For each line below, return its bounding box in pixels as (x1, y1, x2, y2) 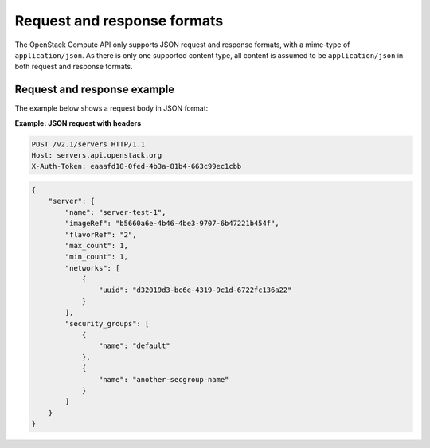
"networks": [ (64, 263, 120, 272)
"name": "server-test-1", (64, 208, 166, 216)
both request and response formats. (14, 62, 133, 72)
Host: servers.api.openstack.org (31, 151, 162, 159)
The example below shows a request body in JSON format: (14, 103, 209, 113)
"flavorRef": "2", (64, 230, 137, 239)
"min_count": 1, (64, 252, 129, 262)
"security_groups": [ (64, 319, 150, 328)
